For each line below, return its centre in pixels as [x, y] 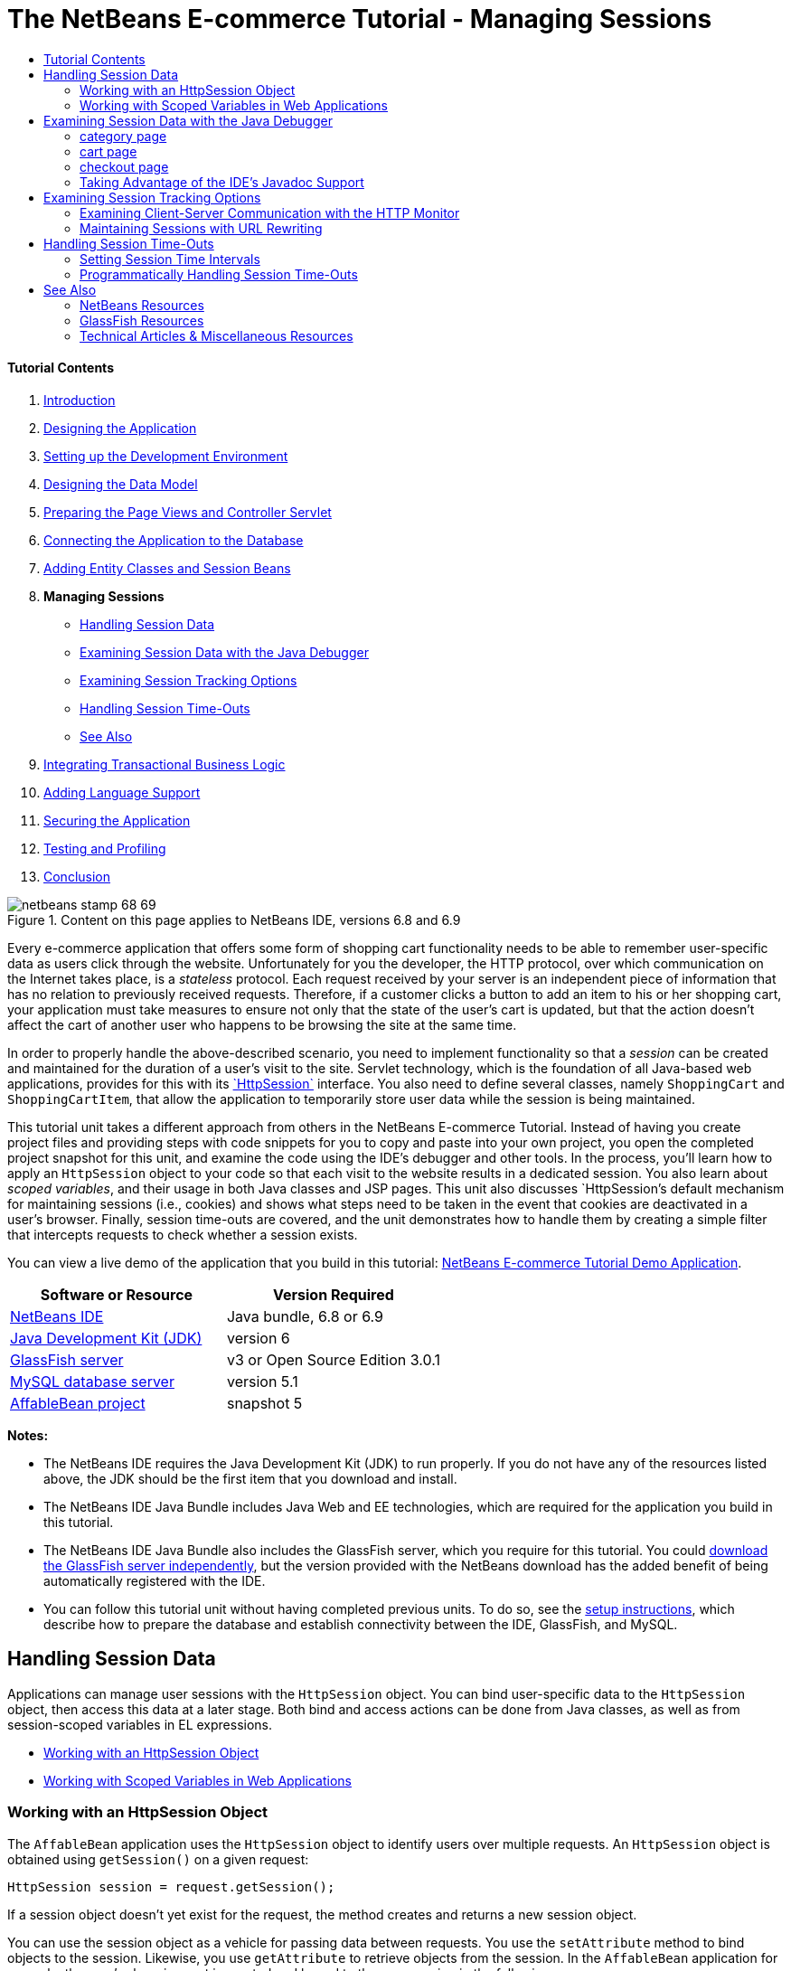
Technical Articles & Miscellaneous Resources [217, 335]
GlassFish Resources [142, 320]
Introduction [80, 400]
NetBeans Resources [142, 305]
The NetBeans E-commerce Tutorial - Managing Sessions [360, 19]
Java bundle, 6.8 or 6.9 [305, 1316]
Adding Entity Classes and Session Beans [167, 568]
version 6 [258, 1338]
